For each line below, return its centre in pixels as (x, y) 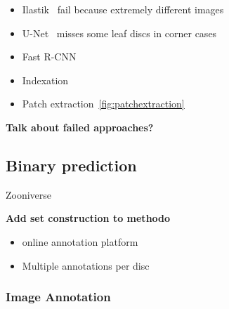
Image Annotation (58, 297)
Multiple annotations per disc (86, 265)
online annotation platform (80, 241)
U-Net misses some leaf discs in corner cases (119, 33)
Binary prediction (71, 165)
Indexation (45, 80)
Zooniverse (29, 194)
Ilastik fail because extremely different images (123, 9)
